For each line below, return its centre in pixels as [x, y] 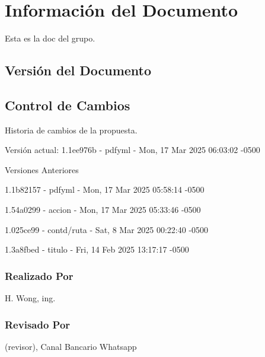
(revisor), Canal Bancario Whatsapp [71, 346]
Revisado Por [38, 324]
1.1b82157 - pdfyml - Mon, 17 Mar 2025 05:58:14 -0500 [105, 189]
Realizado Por [39, 275]
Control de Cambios [68, 105]
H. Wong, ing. [30, 298]
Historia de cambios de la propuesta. [71, 130]
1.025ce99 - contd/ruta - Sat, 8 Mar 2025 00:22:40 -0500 [107, 229]
